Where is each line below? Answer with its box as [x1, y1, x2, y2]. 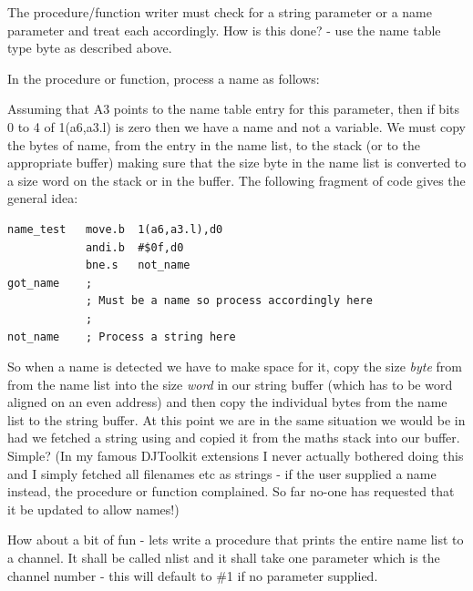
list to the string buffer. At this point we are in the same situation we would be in [7, 410, 466, 429]
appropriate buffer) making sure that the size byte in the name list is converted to [7, 153, 467, 172]
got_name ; [7, 276, 93, 290]
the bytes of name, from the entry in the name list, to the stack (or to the [7, 135, 420, 154]
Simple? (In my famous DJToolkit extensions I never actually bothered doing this [7, 446, 464, 465]
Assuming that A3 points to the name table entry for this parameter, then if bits [7, 99, 459, 118]
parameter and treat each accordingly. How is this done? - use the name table [7, 20, 441, 39]
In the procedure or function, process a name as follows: [7, 68, 320, 87]
